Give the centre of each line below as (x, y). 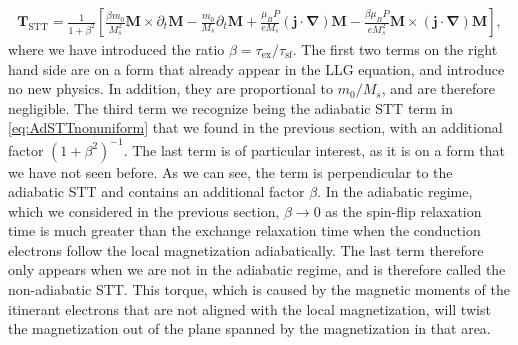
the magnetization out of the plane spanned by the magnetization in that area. (249, 328)
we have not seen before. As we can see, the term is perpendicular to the (230, 171)
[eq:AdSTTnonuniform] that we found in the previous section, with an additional (255, 127)
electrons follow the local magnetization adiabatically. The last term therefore (246, 249)
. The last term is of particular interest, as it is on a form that (314, 149)
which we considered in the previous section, (144, 210)
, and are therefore (438, 88)
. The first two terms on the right (395, 49)
